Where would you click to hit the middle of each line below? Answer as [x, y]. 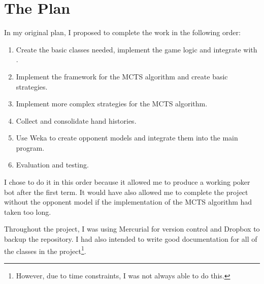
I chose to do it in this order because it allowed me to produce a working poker [127, 182]
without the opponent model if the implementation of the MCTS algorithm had [128, 202]
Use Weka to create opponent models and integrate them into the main [127, 138]
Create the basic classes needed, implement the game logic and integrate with [137, 49]
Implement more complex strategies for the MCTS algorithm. [112, 104]
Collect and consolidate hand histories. [76, 120]
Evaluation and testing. [52, 165]
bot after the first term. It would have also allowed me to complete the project [126, 192]
